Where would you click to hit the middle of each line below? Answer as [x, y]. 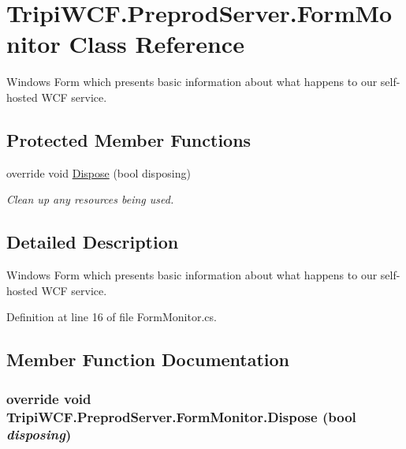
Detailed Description [93, 242]
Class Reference [156, 44]
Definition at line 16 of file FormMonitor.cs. [112, 317]
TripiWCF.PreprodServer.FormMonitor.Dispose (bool [181, 416]
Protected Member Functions [129, 139]
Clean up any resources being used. [90, 199]
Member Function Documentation [148, 359]
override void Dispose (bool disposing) [99, 172]
